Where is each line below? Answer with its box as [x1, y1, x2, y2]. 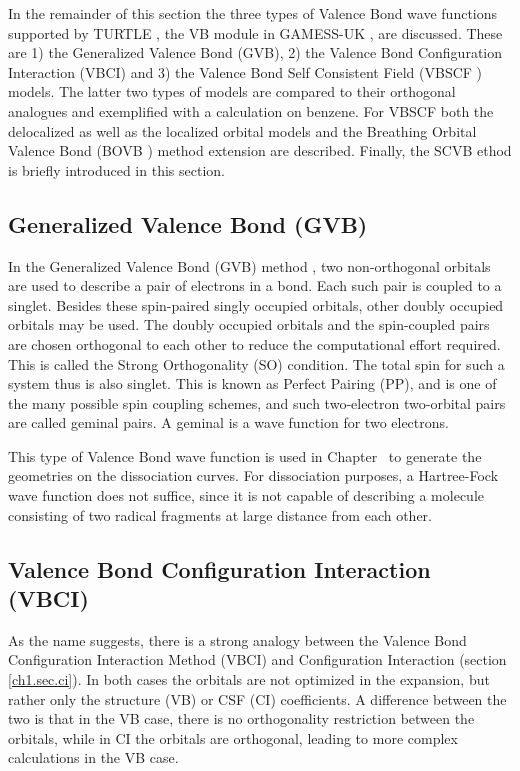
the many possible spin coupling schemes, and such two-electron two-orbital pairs [8, 392, 506, 413]
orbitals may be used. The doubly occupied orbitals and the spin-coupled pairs [8, 314, 490, 335]
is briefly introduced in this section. [8, 159, 225, 180]
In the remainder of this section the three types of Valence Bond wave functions [8, 3, 498, 23]
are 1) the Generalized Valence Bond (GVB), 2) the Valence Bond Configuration [8, 42, 503, 63]
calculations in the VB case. [8, 747, 179, 768]
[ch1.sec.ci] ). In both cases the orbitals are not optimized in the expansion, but [8, 669, 490, 690]
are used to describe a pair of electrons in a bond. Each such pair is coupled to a [8, 275, 502, 296]
